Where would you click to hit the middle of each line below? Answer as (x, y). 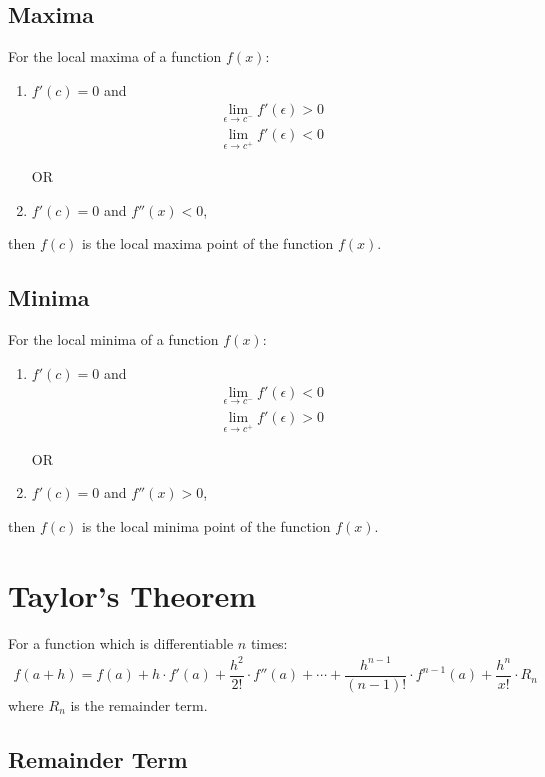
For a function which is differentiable (121, 642)
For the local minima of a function (113, 338)
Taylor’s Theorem (132, 594)
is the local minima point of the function (206, 525)
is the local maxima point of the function (207, 243)
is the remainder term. (139, 704)
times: (269, 642)
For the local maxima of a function (115, 56)
